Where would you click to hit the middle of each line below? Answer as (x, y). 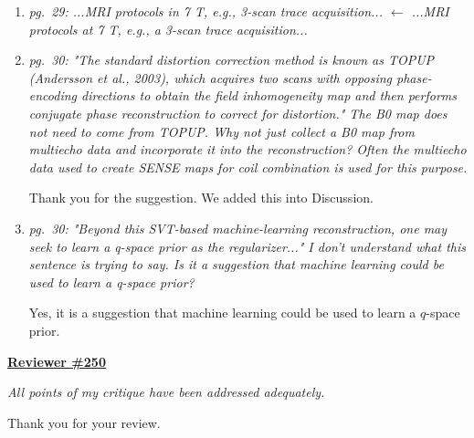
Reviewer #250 (57, 361)
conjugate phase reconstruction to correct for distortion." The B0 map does (238, 113)
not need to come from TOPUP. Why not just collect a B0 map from (221, 131)
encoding (53, 95)
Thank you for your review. (84, 422)
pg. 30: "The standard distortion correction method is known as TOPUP (232, 60)
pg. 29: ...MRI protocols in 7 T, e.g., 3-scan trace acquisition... (205, 11)
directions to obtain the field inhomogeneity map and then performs (269, 95)
